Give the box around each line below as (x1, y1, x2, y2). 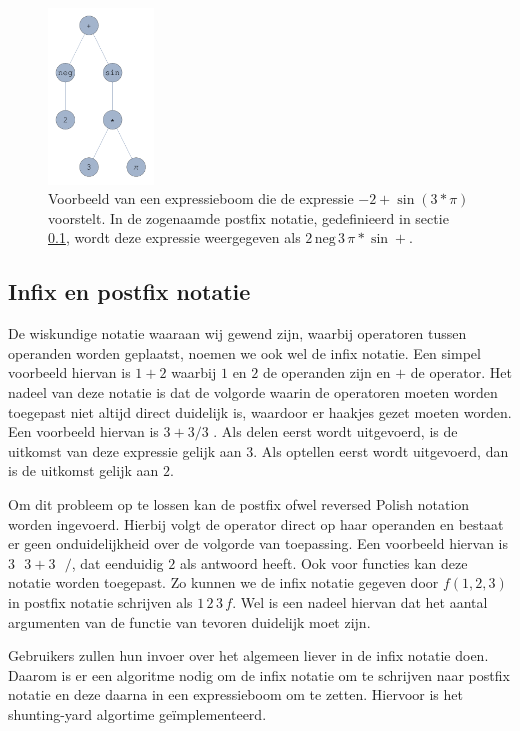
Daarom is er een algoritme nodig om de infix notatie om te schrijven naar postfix (8, 664, 510, 685)
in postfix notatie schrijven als (8, 591, 193, 612)
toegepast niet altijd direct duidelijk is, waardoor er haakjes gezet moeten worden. (8, 401, 512, 422)
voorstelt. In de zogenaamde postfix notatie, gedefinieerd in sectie (48, 207, 449, 228)
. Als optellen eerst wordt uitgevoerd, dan (253, 440, 509, 461)
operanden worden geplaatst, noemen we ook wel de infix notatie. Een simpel (8, 342, 481, 363)
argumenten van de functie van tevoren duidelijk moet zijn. (8, 611, 371, 632)
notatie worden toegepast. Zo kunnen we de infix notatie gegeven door (8, 572, 439, 593)
